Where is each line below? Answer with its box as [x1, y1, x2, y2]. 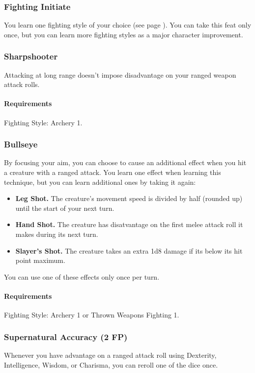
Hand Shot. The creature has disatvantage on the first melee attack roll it [15, 219, 243, 230]
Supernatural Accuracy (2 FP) [4, 330, 128, 343]
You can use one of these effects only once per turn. [4, 271, 160, 282]
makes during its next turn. [15, 229, 98, 239]
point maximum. [15, 255, 65, 265]
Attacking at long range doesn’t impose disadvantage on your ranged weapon [4, 69, 236, 80]
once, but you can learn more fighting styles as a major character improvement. [4, 29, 243, 39]
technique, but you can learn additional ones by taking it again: [4, 176, 196, 187]
